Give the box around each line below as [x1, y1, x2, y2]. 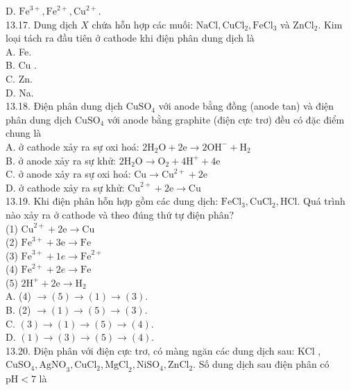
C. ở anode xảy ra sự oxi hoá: [6, 167, 131, 181]
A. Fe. [6, 44, 32, 58]
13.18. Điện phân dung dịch [6, 99, 123, 113]
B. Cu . [6, 58, 37, 72]
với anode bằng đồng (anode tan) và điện [158, 99, 334, 113]
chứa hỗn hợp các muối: [92, 17, 194, 31]
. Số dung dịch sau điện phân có [193, 357, 329, 371]
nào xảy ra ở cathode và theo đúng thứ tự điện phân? [6, 207, 234, 221]
